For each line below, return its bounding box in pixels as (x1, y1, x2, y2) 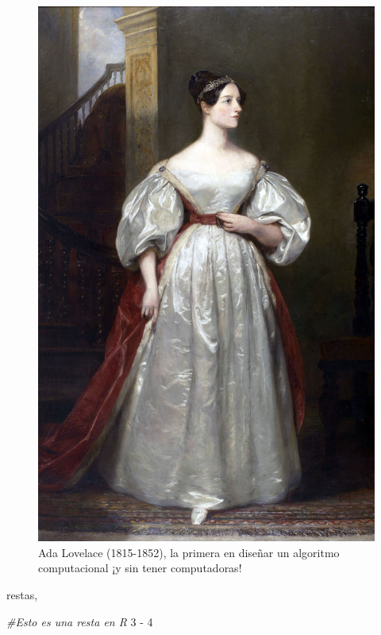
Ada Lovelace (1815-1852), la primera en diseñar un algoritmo (38, 544, 340, 560)
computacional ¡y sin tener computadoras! (38, 559, 242, 576)
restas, (6, 586, 38, 602)
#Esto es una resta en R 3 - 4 (6, 613, 153, 629)
